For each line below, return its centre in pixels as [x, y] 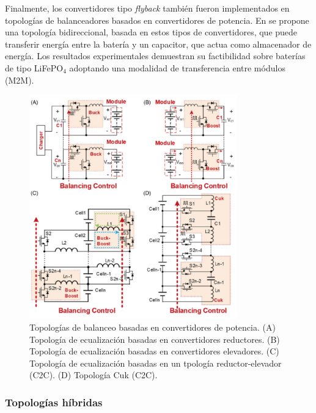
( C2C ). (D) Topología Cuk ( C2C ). [94, 375]
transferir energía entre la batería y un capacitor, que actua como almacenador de [158, 44]
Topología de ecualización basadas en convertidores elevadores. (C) [154, 351]
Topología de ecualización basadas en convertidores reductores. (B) [155, 339]
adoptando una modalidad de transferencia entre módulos [177, 67]
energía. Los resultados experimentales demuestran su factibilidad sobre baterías [155, 56]
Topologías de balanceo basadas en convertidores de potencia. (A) [152, 327]
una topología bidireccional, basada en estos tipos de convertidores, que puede [151, 32]
